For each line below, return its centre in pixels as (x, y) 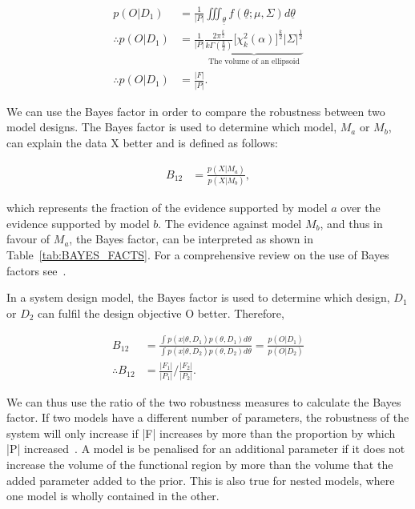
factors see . (36, 270)
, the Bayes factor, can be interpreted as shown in (191, 239)
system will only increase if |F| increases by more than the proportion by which (201, 433)
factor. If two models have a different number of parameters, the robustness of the (208, 417)
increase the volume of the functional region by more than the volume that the (200, 464)
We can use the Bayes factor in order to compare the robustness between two (196, 111)
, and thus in (351, 223)
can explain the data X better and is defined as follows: (142, 142)
